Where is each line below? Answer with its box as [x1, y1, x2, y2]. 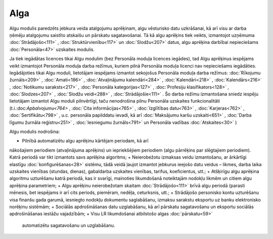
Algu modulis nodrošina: [9, 129, 60, 135]
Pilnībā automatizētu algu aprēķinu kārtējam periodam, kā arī [22, 138, 149, 144]
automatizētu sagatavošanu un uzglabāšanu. [22, 222, 115, 228]
